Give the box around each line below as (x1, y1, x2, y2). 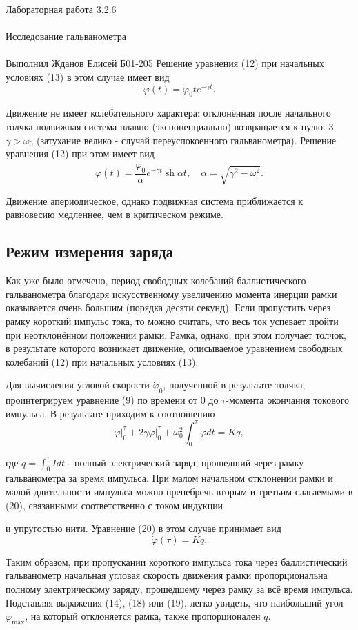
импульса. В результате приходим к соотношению (6, 406, 215, 420)
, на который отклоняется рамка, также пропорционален (25, 609, 261, 623)
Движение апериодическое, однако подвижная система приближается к (6, 193, 304, 208)
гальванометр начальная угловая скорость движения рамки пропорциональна (6, 568, 328, 582)
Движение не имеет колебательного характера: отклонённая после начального (6, 106, 331, 120)
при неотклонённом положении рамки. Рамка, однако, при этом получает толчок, (6, 327, 346, 342)
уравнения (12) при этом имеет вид (6, 146, 155, 161)
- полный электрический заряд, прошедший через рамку (68, 455, 304, 469)
